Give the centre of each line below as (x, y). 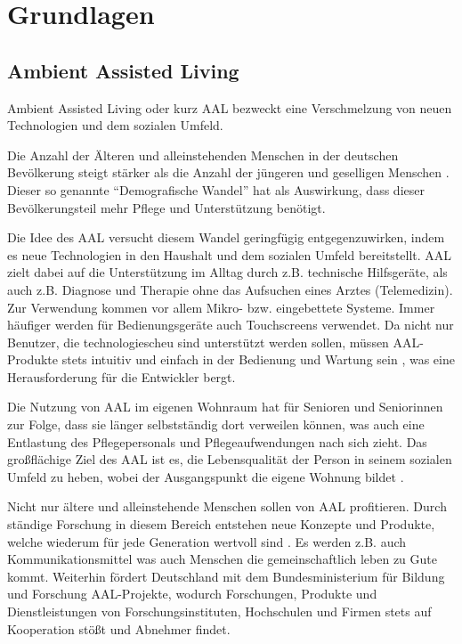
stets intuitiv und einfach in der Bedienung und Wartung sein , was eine (258, 359)
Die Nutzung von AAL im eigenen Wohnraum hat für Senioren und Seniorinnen (225, 407)
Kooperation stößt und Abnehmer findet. (119, 628)
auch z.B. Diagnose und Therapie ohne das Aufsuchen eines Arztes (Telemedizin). (230, 289)
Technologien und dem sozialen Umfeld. (115, 125)
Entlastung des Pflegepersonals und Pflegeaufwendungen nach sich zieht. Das (217, 441)
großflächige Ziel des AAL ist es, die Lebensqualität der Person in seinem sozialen (230, 459)
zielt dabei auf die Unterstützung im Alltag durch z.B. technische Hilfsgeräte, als (227, 272)
